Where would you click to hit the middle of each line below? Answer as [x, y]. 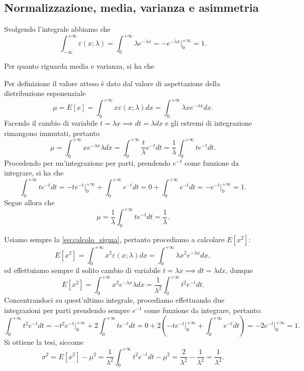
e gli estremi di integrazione [209, 123]
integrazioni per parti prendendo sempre [67, 310]
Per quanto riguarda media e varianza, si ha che [79, 66]
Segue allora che [29, 202]
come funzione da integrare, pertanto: [203, 310]
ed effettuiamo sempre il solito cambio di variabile [82, 270]
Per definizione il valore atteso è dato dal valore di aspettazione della [112, 83]
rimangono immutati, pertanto [52, 133]
